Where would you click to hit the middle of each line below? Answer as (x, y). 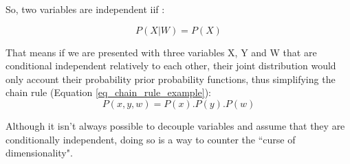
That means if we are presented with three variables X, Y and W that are (161, 52)
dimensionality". (39, 153)
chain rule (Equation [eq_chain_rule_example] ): (108, 92)
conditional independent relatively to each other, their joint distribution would (171, 66)
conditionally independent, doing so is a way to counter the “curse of (151, 139)
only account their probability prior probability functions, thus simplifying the (171, 79)
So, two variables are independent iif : (85, 9)
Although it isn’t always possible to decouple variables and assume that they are (175, 125)
